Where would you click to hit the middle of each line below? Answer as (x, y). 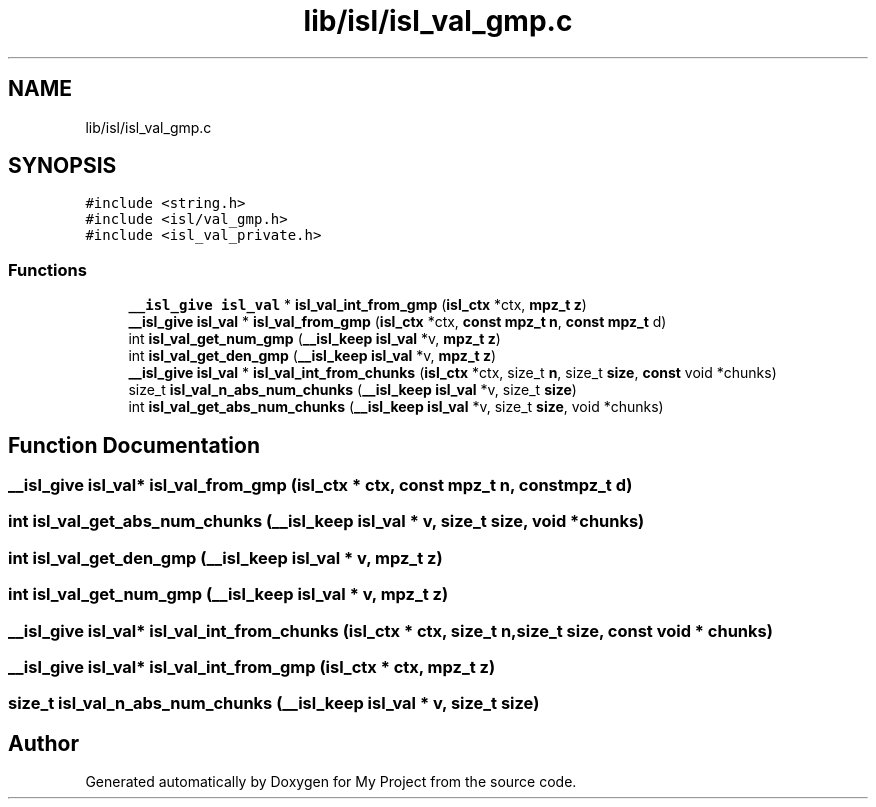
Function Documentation (134, 445)
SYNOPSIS (62, 166)
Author (43, 743)
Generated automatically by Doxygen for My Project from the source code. (331, 782)
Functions (47, 269)
